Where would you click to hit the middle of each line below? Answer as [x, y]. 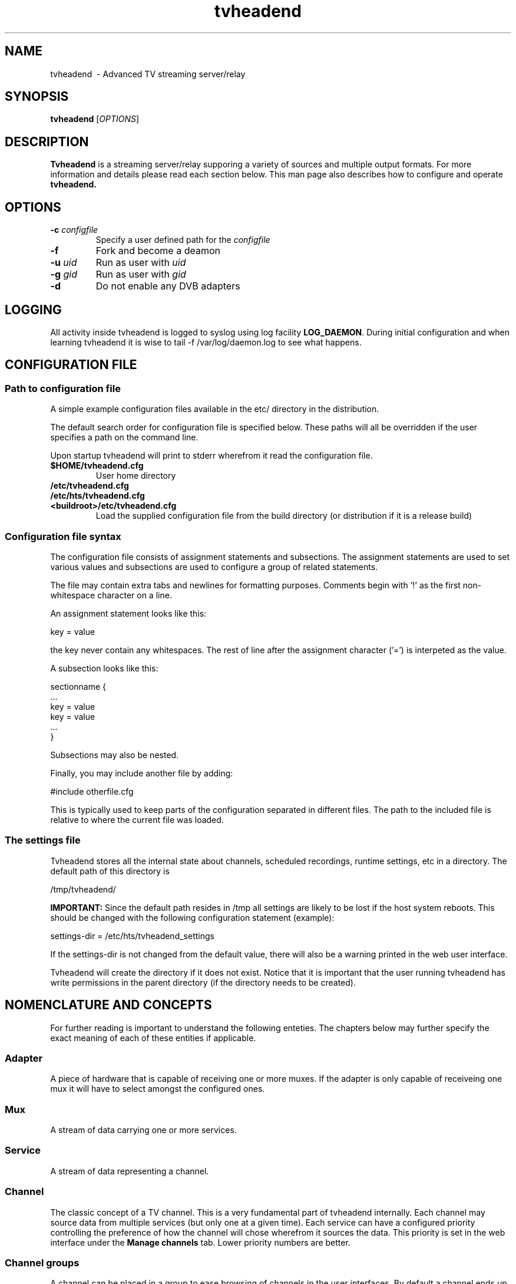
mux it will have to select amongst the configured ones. [158, 1089]
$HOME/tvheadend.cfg [97, 466]
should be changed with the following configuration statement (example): [192, 917]
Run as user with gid [141, 274]
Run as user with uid [141, 263]
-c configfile [74, 230]
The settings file [43, 840]
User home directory [136, 476]
